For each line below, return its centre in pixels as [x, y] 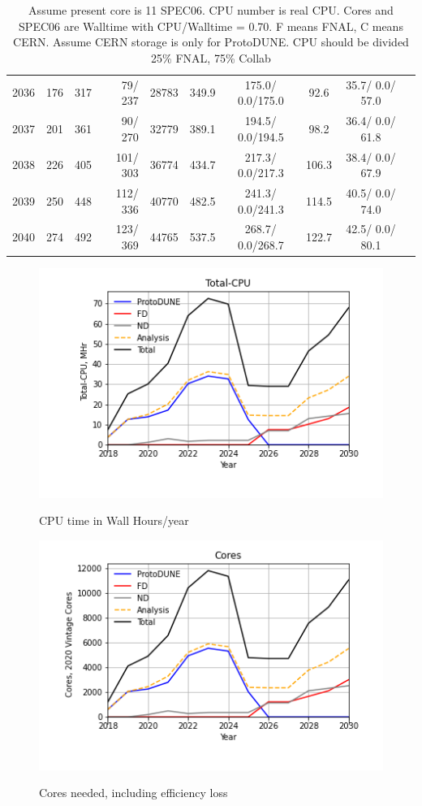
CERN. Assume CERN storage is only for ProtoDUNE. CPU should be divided [211, 42]
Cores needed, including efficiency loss [133, 793]
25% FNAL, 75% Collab [211, 57]
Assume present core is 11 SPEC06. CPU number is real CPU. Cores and [211, 10]
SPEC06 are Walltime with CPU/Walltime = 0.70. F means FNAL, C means [211, 26]
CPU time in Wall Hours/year [114, 520]
